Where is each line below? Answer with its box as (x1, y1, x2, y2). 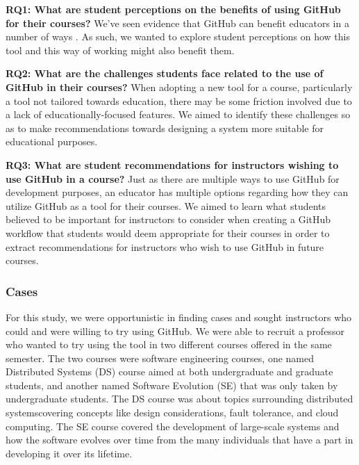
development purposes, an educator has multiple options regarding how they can (6, 185, 349, 199)
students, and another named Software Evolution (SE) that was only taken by (6, 377, 338, 392)
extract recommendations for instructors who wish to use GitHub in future (6, 239, 324, 254)
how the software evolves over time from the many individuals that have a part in (6, 432, 353, 447)
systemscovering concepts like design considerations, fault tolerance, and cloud (6, 405, 339, 420)
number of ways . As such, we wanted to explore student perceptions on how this (6, 29, 350, 44)
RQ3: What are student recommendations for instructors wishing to (6, 157, 339, 172)
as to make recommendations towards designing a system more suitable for (6, 120, 324, 135)
